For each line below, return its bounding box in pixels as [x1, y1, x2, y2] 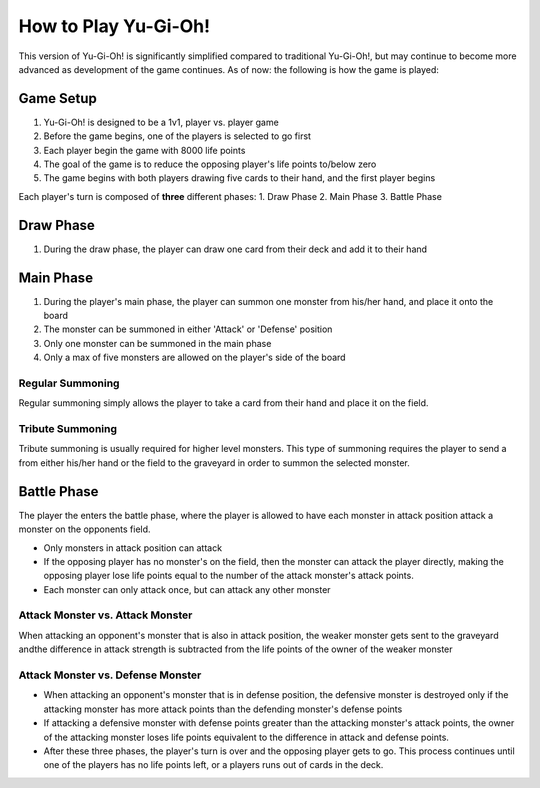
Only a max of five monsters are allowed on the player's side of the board [43, 351, 346, 364]
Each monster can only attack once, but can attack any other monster [43, 583, 331, 595]
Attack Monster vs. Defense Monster [18, 668, 202, 682]
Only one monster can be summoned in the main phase [43, 337, 272, 349]
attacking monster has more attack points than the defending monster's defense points [43, 703, 403, 715]
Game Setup [18, 90, 97, 107]
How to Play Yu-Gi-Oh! [18, 15, 210, 37]
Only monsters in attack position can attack [43, 541, 223, 554]
